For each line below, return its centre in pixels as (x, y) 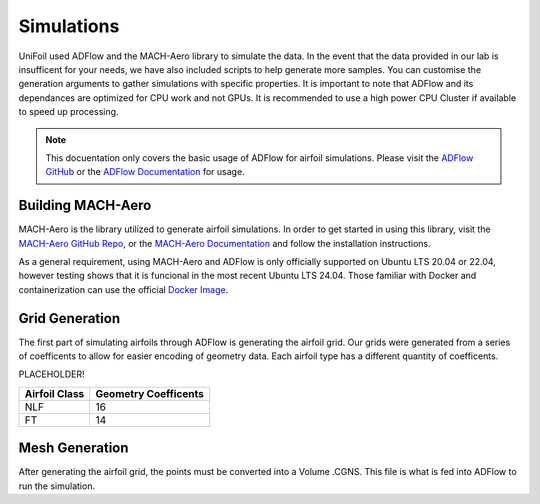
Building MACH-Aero (85, 205)
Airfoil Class (54, 393)
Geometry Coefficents (149, 393)
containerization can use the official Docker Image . (123, 289)
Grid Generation (69, 318)
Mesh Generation (73, 448)
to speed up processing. (68, 112)
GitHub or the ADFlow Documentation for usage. (145, 172)
